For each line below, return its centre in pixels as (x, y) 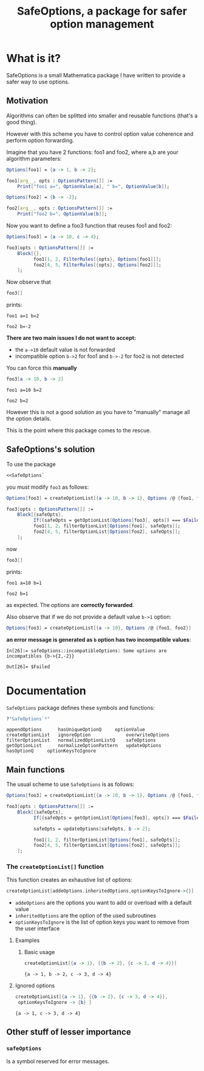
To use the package (31, 464)
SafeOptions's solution (51, 450)
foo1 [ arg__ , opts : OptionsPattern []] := (59, 181)
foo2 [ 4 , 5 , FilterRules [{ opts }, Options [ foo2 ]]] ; (97, 265)
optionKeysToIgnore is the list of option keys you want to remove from (102, 922)
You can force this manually (42, 368)
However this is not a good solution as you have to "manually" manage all (98, 412)
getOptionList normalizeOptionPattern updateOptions (84, 746)
